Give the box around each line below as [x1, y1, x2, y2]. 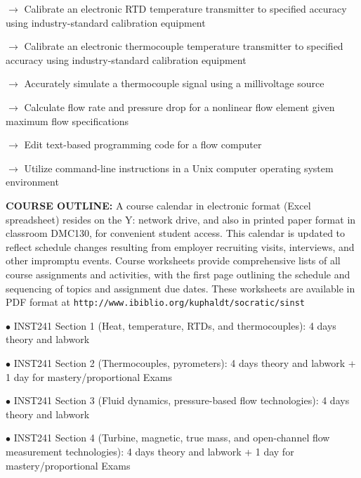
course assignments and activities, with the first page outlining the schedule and [6, 266, 350, 281]
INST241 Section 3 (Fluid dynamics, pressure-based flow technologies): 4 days [13, 393, 350, 408]
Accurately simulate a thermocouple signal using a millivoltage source [24, 76, 324, 91]
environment [6, 174, 59, 189]
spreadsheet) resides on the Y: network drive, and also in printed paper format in [6, 212, 356, 226]
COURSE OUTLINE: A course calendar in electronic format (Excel [6, 198, 311, 212]
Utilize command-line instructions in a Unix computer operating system [24, 160, 334, 175]
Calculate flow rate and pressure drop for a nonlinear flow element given [24, 99, 335, 114]
